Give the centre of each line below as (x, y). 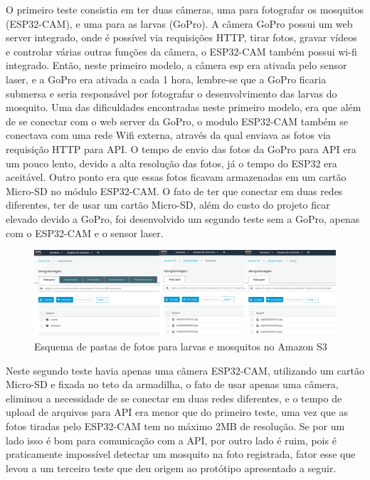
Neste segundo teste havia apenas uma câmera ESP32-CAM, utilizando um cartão (185, 370)
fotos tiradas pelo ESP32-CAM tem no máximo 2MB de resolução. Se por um (175, 426)
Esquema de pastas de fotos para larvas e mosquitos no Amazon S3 (181, 346)
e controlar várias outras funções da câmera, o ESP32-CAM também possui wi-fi (181, 51)
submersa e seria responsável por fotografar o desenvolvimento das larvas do (171, 93)
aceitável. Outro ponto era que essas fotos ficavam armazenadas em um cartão (176, 177)
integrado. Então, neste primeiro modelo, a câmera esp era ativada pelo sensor (176, 65)
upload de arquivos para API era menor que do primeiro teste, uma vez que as (177, 412)
